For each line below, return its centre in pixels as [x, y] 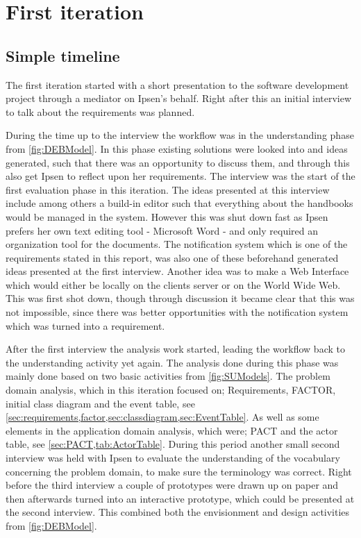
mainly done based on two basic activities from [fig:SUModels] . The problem [168, 376]
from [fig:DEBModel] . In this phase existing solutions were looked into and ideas [177, 148]
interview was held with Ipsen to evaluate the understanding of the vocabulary [173, 458]
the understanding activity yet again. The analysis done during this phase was [172, 362]
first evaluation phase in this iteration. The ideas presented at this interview [168, 189]
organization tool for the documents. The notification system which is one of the [177, 244]
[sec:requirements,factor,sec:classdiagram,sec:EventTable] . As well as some [162, 417]
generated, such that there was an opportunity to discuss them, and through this [178, 162]
